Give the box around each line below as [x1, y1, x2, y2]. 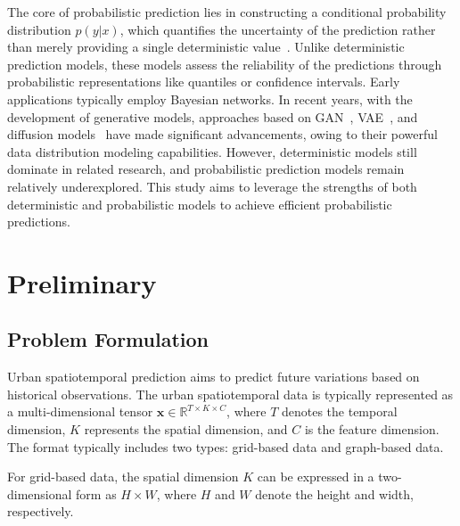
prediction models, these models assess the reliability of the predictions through [7, 54, 442, 73]
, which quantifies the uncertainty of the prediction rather [119, 20, 436, 38]
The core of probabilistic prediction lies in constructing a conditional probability [7, 3, 447, 21]
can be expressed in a [257, 467, 374, 486]
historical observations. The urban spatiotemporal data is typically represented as [7, 384, 454, 403]
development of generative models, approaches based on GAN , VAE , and [7, 107, 418, 126]
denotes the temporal [281, 402, 398, 421]
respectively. [7, 502, 74, 521]
